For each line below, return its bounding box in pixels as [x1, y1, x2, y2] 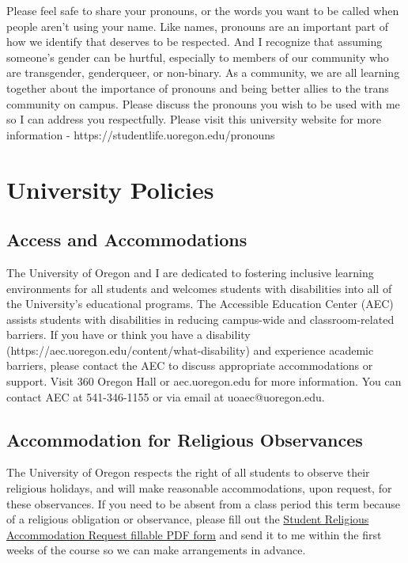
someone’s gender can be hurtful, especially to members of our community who [6, 48, 389, 65]
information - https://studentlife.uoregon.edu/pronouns [6, 126, 275, 143]
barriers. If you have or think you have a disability [6, 326, 251, 343]
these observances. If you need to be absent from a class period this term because [6, 495, 401, 512]
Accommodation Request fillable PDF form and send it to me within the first [6, 526, 382, 542]
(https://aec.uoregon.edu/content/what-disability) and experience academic [6, 341, 374, 358]
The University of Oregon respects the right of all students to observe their [6, 464, 370, 481]
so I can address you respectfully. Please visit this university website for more [6, 111, 381, 127]
